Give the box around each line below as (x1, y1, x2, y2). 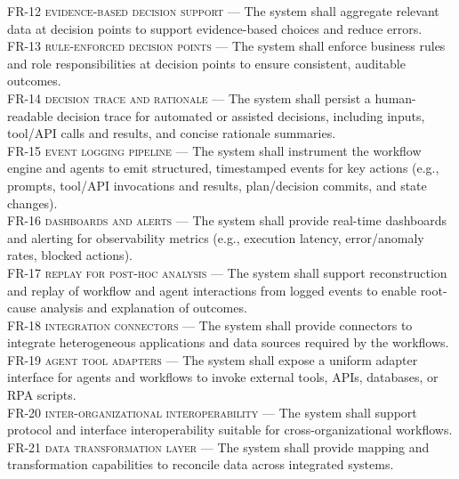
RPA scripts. (7, 386, 76, 404)
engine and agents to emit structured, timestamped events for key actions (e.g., (7, 158, 439, 177)
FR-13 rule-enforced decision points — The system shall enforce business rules (7, 37, 446, 55)
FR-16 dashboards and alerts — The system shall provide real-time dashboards (7, 211, 447, 230)
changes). (7, 193, 58, 212)
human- (374, 88, 416, 107)
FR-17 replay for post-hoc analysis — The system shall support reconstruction (7, 263, 447, 281)
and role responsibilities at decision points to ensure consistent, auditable (7, 53, 406, 72)
